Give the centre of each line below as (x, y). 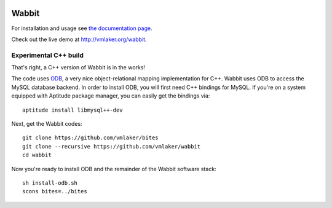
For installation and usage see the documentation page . (82, 28)
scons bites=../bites (55, 191)
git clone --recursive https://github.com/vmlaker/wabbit (112, 146)
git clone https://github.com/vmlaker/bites (91, 138)
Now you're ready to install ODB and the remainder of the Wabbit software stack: (114, 169)
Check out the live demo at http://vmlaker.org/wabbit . (79, 39)
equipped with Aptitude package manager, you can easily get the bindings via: (111, 96)
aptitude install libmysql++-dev (73, 110)
